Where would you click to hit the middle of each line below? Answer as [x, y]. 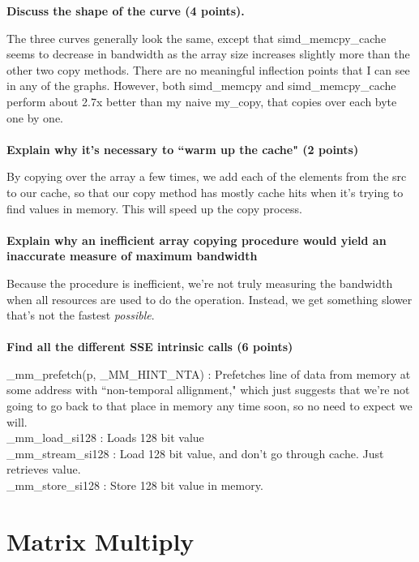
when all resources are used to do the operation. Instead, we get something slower [209, 299]
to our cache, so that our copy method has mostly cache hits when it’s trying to [205, 192]
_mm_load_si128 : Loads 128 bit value [105, 438]
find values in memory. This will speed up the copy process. [154, 208]
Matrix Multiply [100, 541]
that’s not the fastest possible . [81, 315]
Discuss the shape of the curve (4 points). [126, 11]
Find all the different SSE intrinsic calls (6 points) [150, 347]
